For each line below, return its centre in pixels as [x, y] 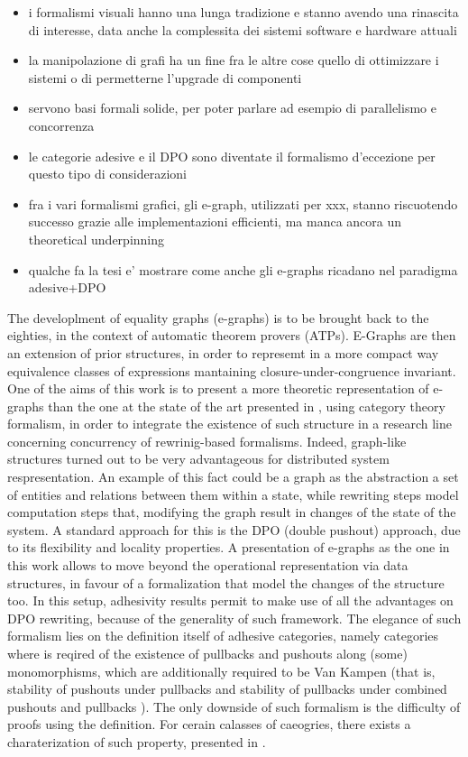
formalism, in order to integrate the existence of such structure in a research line [229, 424]
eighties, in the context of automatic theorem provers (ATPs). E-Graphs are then [232, 335]
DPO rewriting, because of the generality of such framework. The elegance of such [234, 618]
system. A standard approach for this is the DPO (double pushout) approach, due [234, 529]
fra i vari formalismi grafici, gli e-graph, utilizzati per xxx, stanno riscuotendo [243, 203]
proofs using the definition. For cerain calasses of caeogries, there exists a [209, 724]
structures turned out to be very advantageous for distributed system [198, 459]
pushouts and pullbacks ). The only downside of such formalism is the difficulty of [234, 706]
